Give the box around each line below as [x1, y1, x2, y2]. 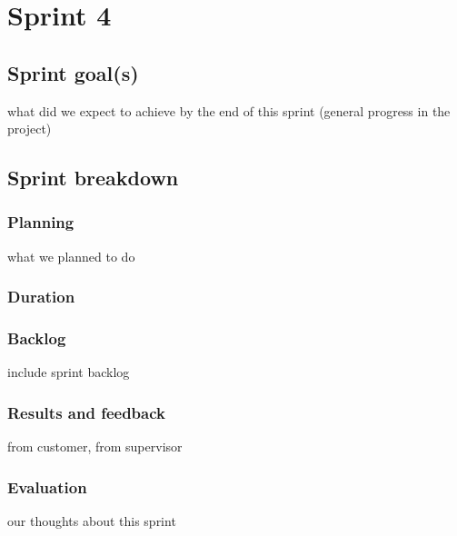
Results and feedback [7, 401, 165, 423]
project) [7, 119, 52, 138]
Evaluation [7, 475, 87, 498]
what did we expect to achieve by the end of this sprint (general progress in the [7, 101, 451, 120]
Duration [7, 285, 75, 308]
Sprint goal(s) [7, 58, 139, 86]
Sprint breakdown [7, 164, 179, 192]
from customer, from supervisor [7, 437, 183, 456]
